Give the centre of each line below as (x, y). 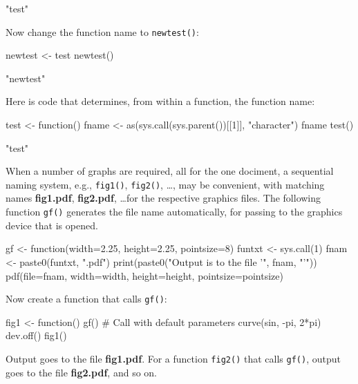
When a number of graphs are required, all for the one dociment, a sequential (170, 171)
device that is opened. (52, 225)
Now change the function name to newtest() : (102, 31)
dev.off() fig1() (36, 335)
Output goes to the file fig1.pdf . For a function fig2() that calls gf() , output (173, 358)
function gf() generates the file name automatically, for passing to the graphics (174, 212)
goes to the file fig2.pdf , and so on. (81, 372)
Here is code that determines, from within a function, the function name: (160, 101)
